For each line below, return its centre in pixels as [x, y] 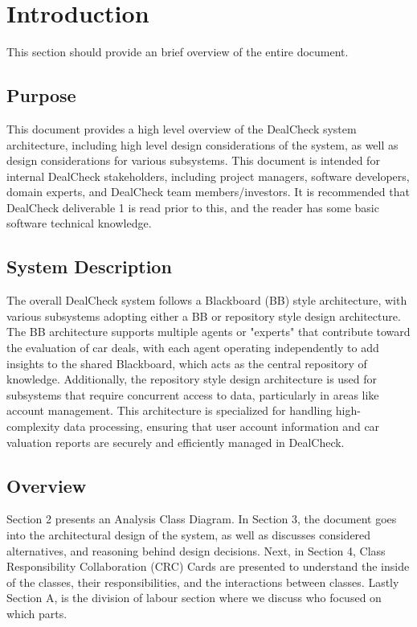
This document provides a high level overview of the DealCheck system [182, 128]
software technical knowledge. [79, 223]
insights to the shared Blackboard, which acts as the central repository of [187, 363]
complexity [33, 426]
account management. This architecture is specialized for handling [170, 410]
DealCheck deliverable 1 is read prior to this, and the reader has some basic [193, 207]
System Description [89, 266]
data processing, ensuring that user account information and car [222, 426]
